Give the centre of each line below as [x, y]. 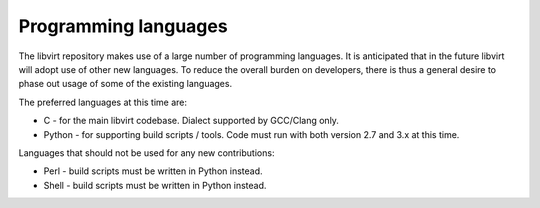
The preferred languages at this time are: [103, 102]
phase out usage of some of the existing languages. [125, 84]
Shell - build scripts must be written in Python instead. [155, 185]
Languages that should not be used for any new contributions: [146, 152]
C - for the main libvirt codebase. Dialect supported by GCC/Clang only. [191, 121]
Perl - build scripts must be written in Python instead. [153, 171]
